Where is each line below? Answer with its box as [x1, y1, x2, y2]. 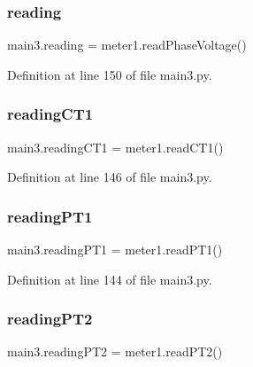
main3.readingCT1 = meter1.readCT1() [7, 137, 224, 156]
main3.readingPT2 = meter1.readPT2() [7, 342, 223, 361]
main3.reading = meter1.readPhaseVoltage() [7, 35, 247, 54]
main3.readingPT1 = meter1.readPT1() [7, 240, 223, 259]
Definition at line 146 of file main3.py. [7, 168, 212, 186]
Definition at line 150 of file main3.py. [7, 65, 212, 83]
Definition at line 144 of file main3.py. [7, 269, 212, 288]
